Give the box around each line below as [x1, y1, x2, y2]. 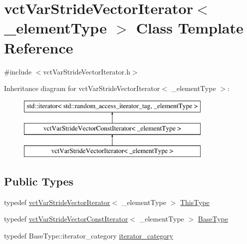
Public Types [4, 173, 74, 189]
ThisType [180, 196, 210, 207]
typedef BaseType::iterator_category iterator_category [4, 230, 173, 241]
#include [4, 66, 32, 76]
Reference [4, 37, 73, 57]
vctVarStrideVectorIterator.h [43, 66, 131, 76]
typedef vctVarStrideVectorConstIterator [4, 213, 128, 224]
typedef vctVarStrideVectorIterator [4, 196, 110, 207]
